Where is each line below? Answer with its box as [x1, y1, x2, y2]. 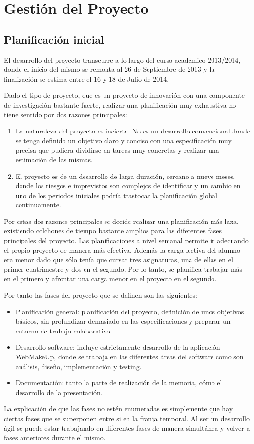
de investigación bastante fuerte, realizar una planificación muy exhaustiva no [4, 99, 236, 110]
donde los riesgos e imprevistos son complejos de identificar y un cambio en [15, 180, 241, 191]
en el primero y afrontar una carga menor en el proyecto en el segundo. [4, 273, 217, 284]
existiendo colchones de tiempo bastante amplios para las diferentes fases [4, 225, 222, 236]
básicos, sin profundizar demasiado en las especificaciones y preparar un [15, 316, 231, 326]
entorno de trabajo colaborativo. [15, 325, 112, 335]
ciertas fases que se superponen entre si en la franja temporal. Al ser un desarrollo [4, 413, 250, 423]
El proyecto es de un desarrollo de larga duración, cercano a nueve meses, [15, 171, 235, 181]
